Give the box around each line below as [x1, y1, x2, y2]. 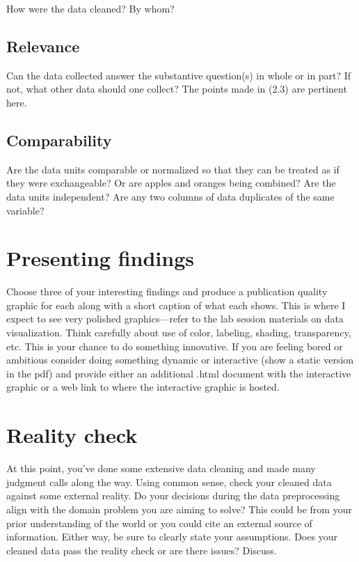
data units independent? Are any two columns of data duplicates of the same [6, 189, 335, 203]
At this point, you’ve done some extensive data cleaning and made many [6, 461, 316, 476]
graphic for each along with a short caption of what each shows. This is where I [6, 297, 346, 312]
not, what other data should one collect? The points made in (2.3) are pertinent [6, 81, 347, 96]
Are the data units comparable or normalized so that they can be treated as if [6, 162, 340, 176]
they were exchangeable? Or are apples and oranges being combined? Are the [6, 175, 336, 190]
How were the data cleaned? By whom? [6, 1, 175, 15]
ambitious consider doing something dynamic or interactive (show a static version [6, 352, 354, 367]
